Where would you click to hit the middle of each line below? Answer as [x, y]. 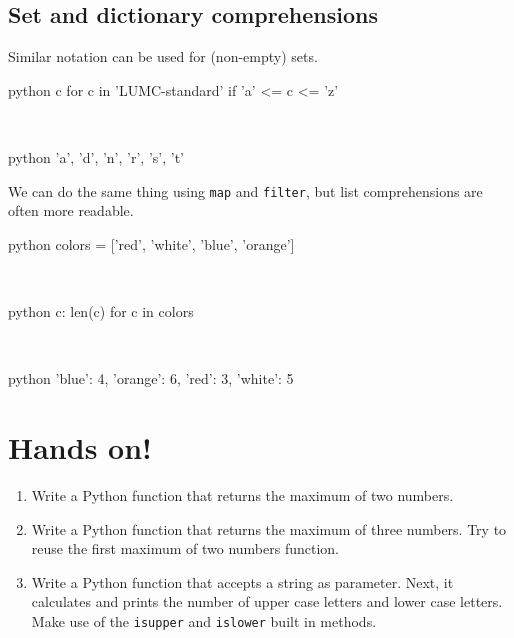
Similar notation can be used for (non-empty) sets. [163, 56]
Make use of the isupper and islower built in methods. [204, 620]
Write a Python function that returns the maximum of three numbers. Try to [269, 528]
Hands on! [80, 446]
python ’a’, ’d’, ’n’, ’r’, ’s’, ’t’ [96, 156]
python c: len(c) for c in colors [101, 311]
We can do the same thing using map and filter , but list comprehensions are [245, 190]
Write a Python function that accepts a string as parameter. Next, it [242, 581]
